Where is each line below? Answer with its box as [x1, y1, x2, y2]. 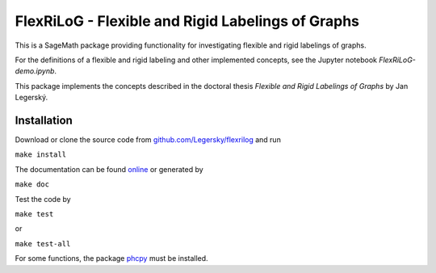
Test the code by [15, 194, 72, 204]
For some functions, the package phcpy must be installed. [15, 254, 209, 263]
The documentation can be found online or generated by [15, 164, 203, 174]
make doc [15, 180, 50, 189]
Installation [15, 113, 73, 127]
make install [15, 150, 67, 159]
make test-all [15, 239, 71, 248]
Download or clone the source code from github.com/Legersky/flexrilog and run [15, 135, 282, 145]
